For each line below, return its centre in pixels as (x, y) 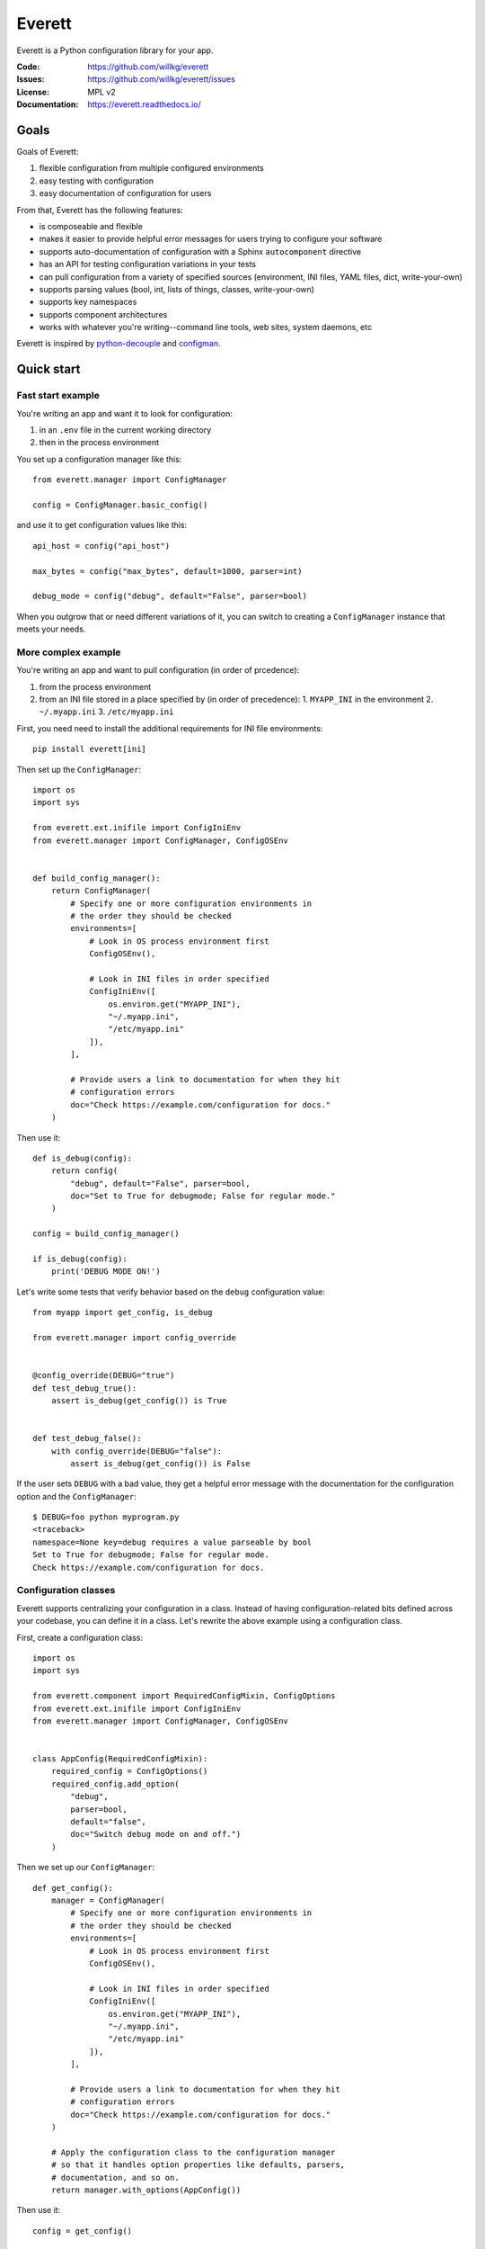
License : (33, 92)
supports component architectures (103, 314)
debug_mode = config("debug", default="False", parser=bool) (170, 596)
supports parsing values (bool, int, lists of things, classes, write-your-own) (176, 289)
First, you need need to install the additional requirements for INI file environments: (170, 728)
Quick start (48, 369)
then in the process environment (99, 443)
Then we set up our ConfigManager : (86, 1868)
